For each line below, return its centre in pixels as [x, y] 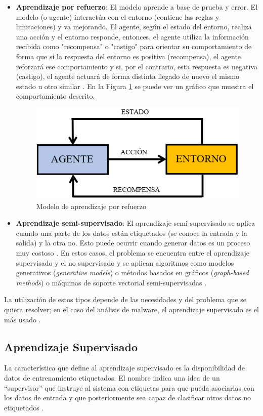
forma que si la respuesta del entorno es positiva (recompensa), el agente [128, 56]
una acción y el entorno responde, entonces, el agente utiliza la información [132, 36]
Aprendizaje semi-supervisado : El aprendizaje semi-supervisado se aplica [136, 223]
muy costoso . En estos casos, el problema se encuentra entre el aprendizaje [133, 252]
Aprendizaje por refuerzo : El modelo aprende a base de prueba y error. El [137, 7]
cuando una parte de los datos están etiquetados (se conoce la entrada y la [131, 233]
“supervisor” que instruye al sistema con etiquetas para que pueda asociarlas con [129, 387]
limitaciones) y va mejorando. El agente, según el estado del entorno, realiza [134, 27]
